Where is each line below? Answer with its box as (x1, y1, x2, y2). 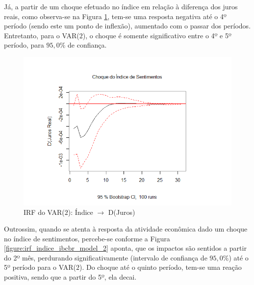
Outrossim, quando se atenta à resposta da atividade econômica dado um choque (4, 224, 248, 233)
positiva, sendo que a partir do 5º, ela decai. (4, 271, 137, 282)
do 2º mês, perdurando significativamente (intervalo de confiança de (4, 252, 207, 262)
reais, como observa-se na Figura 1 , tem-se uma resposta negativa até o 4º (4, 11, 227, 21)
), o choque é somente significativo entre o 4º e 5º (82, 30, 231, 40)
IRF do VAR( (24, 207, 65, 217)
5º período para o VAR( (4, 262, 76, 272)
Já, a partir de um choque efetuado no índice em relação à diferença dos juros (4, 1, 238, 11)
